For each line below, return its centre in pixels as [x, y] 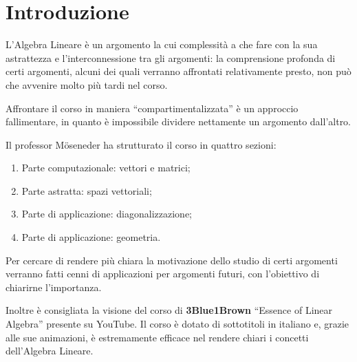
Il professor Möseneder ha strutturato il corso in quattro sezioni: [141, 144]
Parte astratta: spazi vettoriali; [87, 190]
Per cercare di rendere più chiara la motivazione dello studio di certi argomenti [172, 260]
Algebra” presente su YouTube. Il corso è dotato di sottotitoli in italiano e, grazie [177, 324]
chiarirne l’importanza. [54, 287]
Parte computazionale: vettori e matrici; [106, 168]
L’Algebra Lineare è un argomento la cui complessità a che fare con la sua [162, 44]
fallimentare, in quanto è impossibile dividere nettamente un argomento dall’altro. [178, 121]
